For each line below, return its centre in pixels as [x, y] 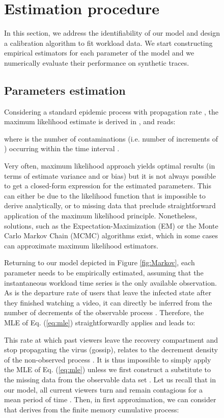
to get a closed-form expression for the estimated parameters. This [108, 186]
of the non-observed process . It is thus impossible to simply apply [108, 359]
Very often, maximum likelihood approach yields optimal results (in [110, 166]
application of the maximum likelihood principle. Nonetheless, [101, 216]
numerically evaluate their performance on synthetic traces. [97, 62]
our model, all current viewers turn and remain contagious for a [104, 389]
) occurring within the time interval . [62, 148]
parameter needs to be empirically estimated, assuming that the [104, 273]
